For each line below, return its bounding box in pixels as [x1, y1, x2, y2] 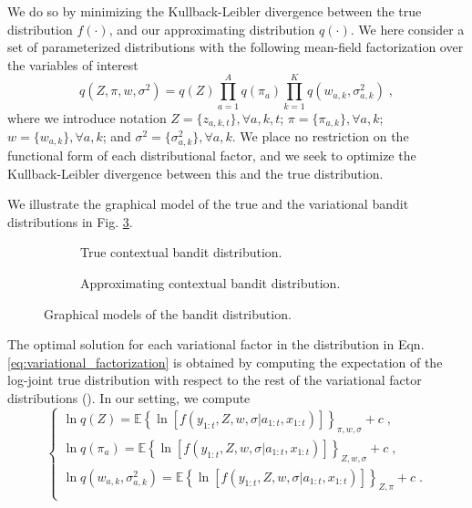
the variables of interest [7, 55, 139, 74]
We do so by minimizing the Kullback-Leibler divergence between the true [7, 2, 422, 20]
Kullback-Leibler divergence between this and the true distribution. [7, 163, 384, 182]
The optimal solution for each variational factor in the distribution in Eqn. [7, 335, 425, 354]
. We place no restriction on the [231, 126, 409, 145]
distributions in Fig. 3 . [7, 212, 133, 231]
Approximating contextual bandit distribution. [80, 274, 341, 293]
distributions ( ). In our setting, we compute [7, 389, 251, 408]
